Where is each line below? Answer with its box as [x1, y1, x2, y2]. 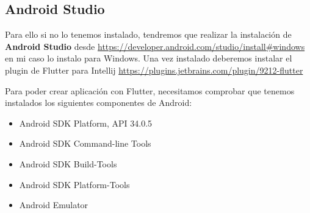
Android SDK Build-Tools [19, 157, 117, 170]
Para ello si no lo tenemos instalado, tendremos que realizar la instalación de [5, 28, 292, 41]
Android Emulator [19, 198, 88, 211]
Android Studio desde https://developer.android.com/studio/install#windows [5, 40, 305, 52]
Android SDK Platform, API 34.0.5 [19, 116, 153, 129]
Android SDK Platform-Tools [19, 178, 130, 190]
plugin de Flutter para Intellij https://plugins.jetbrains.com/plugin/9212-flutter [5, 63, 303, 76]
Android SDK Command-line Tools [19, 137, 151, 150]
